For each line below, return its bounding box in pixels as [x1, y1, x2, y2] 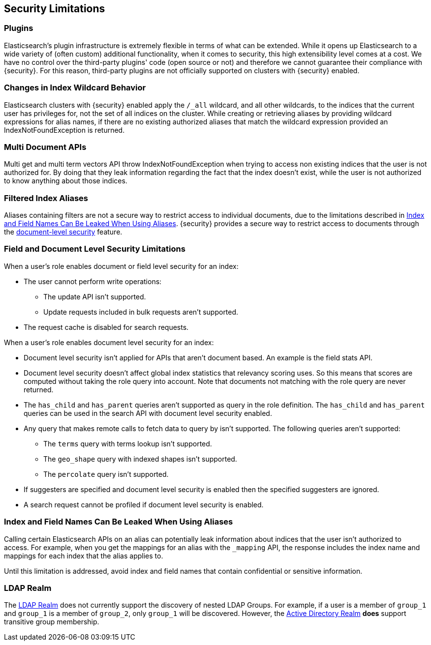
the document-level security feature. [4, 228, 123, 236]
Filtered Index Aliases [4, 193, 88, 203]
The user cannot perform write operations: [24, 277, 162, 286]
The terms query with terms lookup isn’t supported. [43, 439, 212, 448]
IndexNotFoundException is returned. [4, 125, 125, 134]
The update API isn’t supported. [43, 292, 146, 301]
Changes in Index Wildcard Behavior [4, 83, 146, 93]
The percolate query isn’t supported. [43, 469, 169, 478]
